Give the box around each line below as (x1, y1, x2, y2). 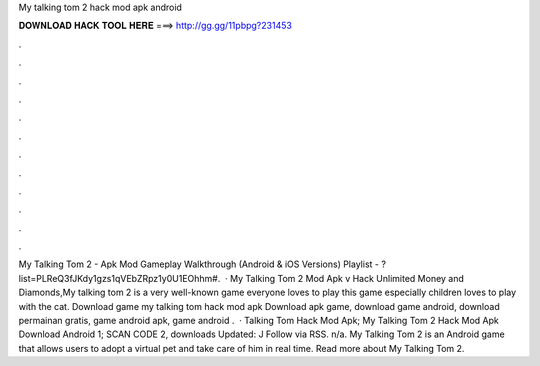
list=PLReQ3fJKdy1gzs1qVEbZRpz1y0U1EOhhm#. (18, 272, 221, 284)
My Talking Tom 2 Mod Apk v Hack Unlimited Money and (230, 272, 465, 284)
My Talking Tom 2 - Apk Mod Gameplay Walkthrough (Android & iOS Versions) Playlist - (18, 258, 380, 270)
